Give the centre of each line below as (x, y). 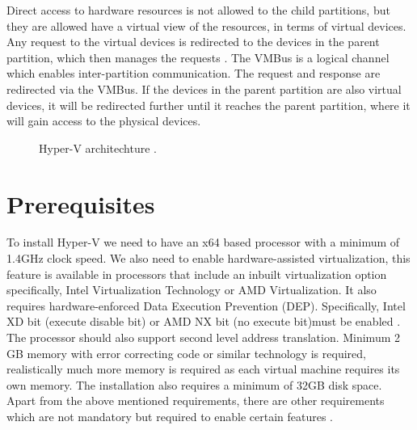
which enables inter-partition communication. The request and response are (194, 73)
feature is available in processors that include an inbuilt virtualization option (197, 274)
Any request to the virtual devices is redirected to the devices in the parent (193, 42)
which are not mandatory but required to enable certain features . (170, 416)
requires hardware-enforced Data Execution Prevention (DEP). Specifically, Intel (206, 305)
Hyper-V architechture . (98, 148)
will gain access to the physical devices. (104, 121)
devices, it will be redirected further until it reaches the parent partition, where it (208, 105)
